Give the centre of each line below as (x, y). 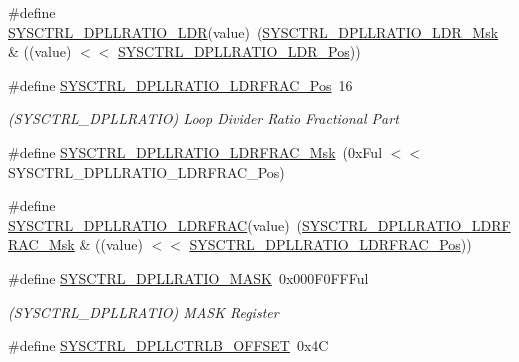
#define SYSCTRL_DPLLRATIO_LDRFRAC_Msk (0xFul (195, 151)
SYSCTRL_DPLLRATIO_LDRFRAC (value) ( (155, 224)
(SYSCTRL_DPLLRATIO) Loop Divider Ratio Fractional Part (203, 118)
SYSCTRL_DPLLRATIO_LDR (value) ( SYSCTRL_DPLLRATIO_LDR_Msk (253, 31)
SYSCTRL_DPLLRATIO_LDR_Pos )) (239, 51)
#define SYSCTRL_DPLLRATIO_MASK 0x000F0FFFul (188, 277)
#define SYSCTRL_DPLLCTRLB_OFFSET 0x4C (168, 345)
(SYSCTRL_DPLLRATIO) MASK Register (143, 311)
